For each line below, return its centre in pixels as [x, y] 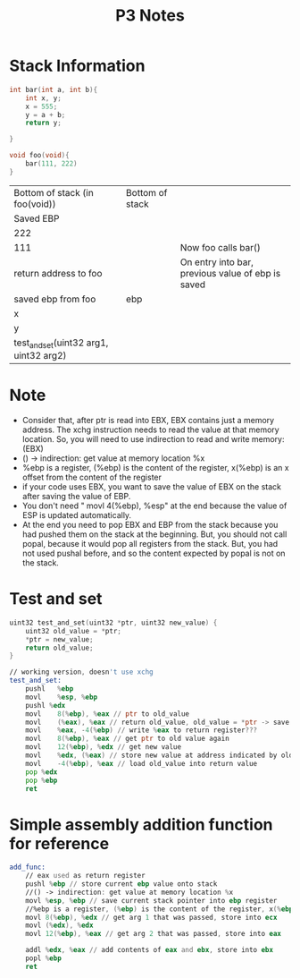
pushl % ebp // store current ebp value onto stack [121, 884]
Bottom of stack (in [54, 192]
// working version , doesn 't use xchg [81, 672]
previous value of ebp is [230, 273]
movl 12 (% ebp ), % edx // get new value [103, 747]
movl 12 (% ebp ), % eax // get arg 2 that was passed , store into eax [153, 934]
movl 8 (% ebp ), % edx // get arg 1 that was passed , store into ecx [151, 917]
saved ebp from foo [55, 299]
